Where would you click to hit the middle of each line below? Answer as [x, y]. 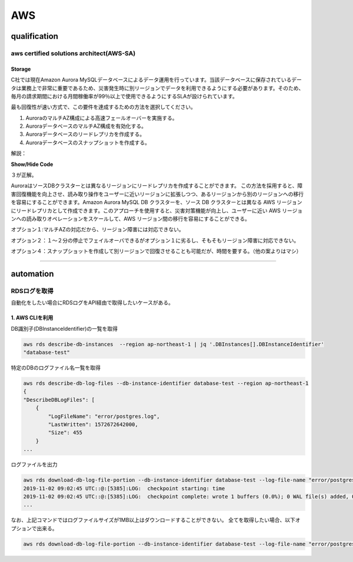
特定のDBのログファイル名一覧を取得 [56, 368]
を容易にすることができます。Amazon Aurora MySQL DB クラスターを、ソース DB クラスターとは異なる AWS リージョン [156, 202]
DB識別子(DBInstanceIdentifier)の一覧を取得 [64, 328]
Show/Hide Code [32, 164]
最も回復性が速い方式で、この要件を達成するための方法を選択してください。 [104, 107]
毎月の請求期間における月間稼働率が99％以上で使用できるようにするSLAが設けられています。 [124, 96]
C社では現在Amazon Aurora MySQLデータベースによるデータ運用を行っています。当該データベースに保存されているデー [156, 80]
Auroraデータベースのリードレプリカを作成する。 [85, 134]
